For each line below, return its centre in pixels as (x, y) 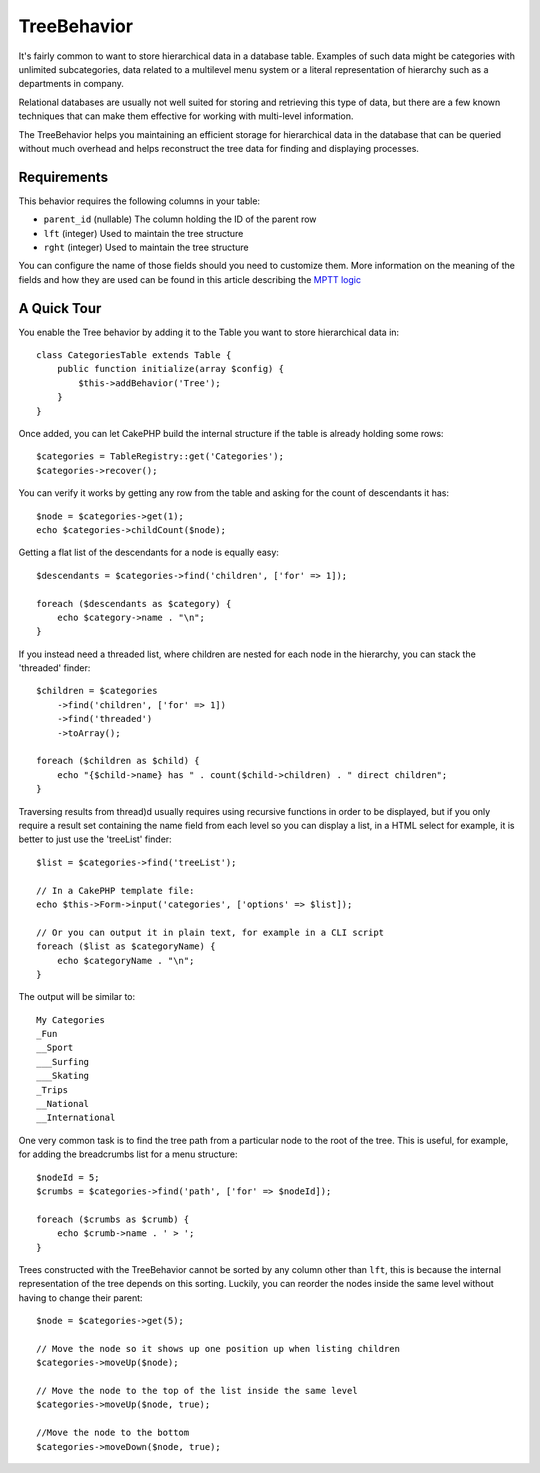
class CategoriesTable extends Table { (134, 355)
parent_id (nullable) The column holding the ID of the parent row (180, 219)
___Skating (63, 1076)
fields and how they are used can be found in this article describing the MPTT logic (190, 279)
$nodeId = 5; (68, 1177)
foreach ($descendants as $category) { (134, 603)
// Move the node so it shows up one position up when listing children (218, 1348)
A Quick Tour (60, 308)
